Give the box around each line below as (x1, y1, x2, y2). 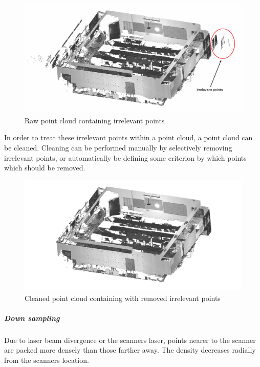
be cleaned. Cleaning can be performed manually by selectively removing (4, 142, 232, 153)
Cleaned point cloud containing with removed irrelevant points (25, 292, 221, 303)
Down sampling (4, 312, 60, 323)
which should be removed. (4, 162, 85, 173)
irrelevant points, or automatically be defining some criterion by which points (4, 152, 247, 163)
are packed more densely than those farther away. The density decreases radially (4, 344, 256, 355)
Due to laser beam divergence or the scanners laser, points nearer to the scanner (4, 334, 256, 345)
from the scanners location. (4, 354, 89, 365)
